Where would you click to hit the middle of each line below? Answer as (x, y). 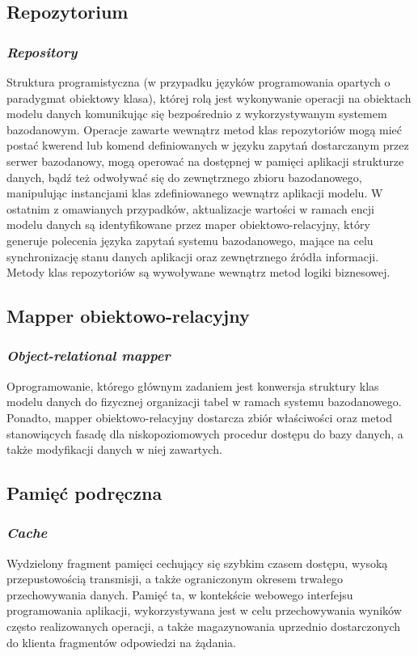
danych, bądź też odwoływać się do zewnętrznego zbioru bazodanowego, (184, 177)
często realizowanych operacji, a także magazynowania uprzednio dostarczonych (204, 626)
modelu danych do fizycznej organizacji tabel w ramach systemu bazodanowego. (204, 402)
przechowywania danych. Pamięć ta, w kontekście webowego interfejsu (180, 594)
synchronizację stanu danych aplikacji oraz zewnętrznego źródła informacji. (193, 256)
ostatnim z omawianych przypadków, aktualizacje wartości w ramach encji (190, 208)
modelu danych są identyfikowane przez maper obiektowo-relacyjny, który (188, 224)
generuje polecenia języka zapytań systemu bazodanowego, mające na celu (190, 240)
